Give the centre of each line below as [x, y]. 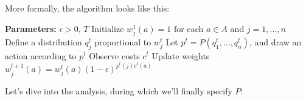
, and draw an [276, 41]
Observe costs [114, 55]
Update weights [181, 55]
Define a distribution [43, 41]
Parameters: [31, 28]
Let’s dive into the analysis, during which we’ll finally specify [119, 90]
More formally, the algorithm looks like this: [87, 8]
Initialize [108, 28]
